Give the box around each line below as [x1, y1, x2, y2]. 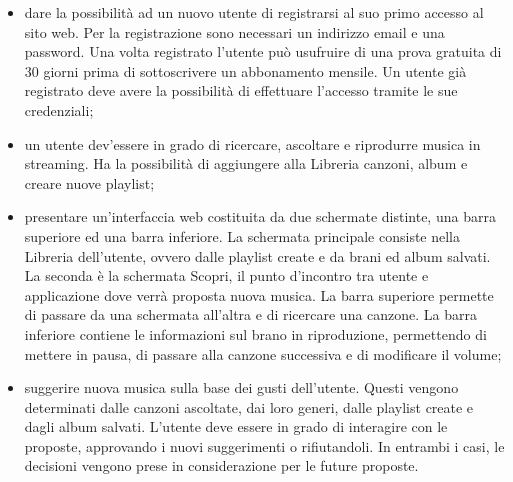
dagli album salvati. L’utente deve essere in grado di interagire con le [24, 416, 448, 437]
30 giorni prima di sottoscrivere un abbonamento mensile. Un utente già [24, 60, 467, 81]
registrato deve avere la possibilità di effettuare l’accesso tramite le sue [24, 80, 458, 101]
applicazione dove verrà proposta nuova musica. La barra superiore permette [24, 284, 494, 305]
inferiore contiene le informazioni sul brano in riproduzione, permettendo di [24, 323, 487, 344]
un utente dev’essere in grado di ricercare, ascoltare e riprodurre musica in [24, 133, 481, 154]
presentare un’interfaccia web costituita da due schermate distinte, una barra [24, 206, 496, 227]
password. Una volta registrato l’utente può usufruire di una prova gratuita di [24, 41, 502, 62]
